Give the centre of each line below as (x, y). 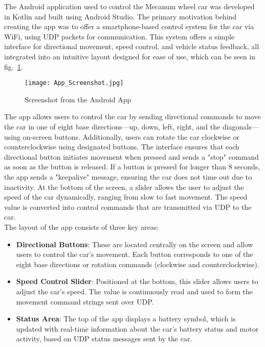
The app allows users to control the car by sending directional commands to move (132, 116)
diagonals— (240, 126)
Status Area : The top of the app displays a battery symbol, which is (126, 319)
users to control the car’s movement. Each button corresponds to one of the (135, 254)
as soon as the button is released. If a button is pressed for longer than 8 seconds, (132, 167)
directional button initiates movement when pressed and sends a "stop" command (131, 156)
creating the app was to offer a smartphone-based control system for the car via (129, 26)
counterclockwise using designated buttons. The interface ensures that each (122, 147)
